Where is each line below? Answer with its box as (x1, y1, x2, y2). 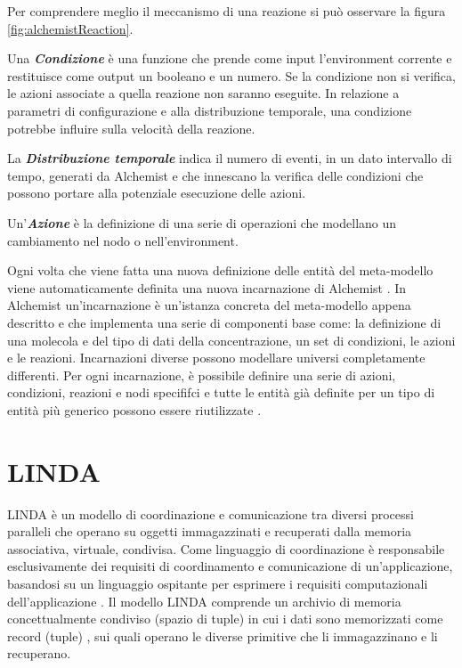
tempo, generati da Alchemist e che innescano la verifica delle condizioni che (7, 166, 424, 184)
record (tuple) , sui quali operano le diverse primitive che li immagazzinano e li (7, 626, 438, 645)
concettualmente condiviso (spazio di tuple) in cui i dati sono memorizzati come (7, 609, 443, 628)
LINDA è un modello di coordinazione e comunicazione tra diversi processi (7, 504, 414, 523)
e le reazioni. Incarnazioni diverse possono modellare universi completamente (7, 348, 426, 367)
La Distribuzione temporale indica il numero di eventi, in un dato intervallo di (7, 149, 452, 167)
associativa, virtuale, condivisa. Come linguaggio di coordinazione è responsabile (7, 539, 445, 558)
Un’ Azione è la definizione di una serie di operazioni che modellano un (7, 213, 397, 232)
